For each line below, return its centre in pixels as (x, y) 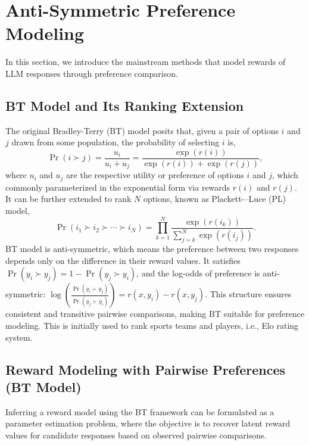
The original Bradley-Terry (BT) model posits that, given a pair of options (142, 130)
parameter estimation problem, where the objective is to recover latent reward (148, 423)
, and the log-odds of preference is (198, 273)
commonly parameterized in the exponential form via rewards (118, 187)
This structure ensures (251, 294)
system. (19, 337)
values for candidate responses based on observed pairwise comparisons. (136, 435)
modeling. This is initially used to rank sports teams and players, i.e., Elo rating (152, 325)
